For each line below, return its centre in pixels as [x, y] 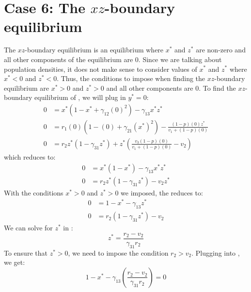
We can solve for [28, 228]
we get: [15, 262]
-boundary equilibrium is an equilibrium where [94, 50]
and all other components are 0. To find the [171, 88]
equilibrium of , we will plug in [80, 97]
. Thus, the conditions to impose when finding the [131, 78]
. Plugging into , [216, 252]
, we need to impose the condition [118, 252]
